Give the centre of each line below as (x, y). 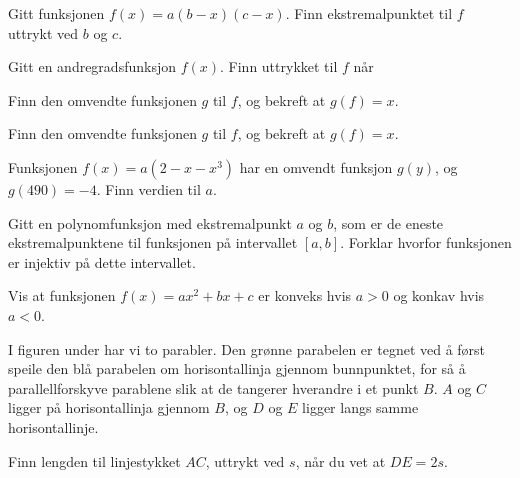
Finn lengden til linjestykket (94, 460)
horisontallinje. (53, 426)
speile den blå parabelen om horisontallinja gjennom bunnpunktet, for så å (237, 368)
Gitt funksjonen (56, 13)
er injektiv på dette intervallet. (102, 261)
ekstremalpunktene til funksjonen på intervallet (153, 242)
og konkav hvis (439, 295)
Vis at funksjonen (62, 295)
